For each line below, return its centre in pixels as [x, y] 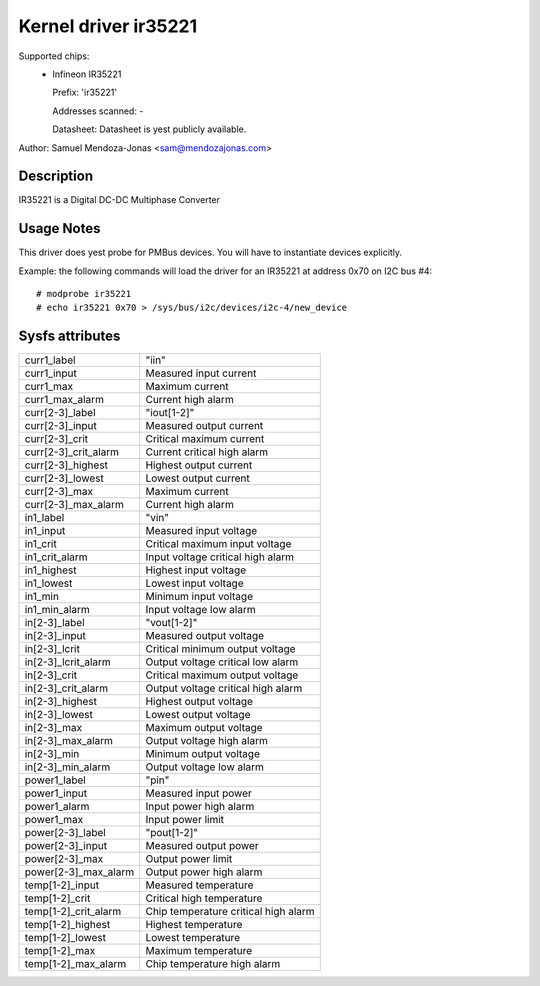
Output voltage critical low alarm [222, 662]
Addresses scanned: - [98, 111]
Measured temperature [199, 885]
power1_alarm [57, 807]
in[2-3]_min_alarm [67, 767]
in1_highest [50, 570]
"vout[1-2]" [171, 623]
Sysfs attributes [69, 336]
